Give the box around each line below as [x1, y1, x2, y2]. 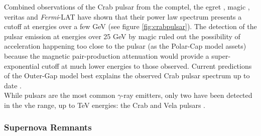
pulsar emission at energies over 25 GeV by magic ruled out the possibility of [4, 31, 240, 41]
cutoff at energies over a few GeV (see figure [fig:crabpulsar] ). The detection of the [4, 21, 257, 32]
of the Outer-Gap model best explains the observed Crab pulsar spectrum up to [4, 70, 250, 81]
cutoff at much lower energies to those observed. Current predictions [42, 60, 252, 71]
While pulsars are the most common [4, 90, 115, 100]
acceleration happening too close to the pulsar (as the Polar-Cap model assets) [4, 41, 246, 51]
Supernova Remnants [4, 121, 92, 133]
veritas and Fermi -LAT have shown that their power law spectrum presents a [4, 11, 242, 22]
